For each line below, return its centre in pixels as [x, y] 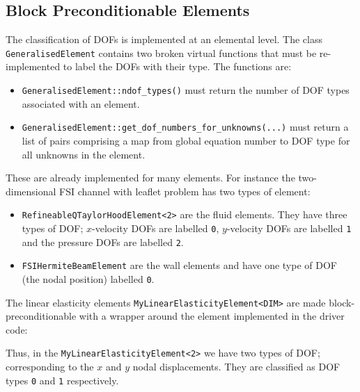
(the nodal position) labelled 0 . [88, 278]
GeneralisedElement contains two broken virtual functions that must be [161, 52]
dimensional [31, 191]
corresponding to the [50, 367]
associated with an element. [81, 103]
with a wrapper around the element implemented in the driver [212, 316]
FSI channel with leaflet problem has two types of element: [185, 191]
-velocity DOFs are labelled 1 [289, 228]
